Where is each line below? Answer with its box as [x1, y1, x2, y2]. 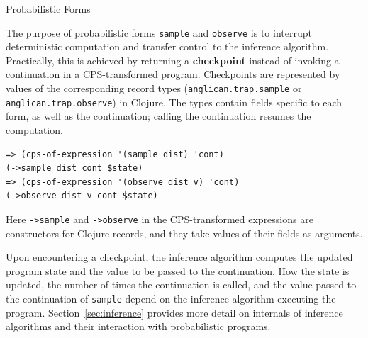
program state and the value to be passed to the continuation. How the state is [6, 263, 350, 278]
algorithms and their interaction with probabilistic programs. [6, 319, 271, 334]
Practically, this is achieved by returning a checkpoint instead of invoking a [6, 52, 340, 67]
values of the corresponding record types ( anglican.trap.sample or [6, 81, 302, 96]
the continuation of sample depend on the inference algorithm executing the [6, 291, 336, 305]
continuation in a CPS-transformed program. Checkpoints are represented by [6, 67, 340, 81]
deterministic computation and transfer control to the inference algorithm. [6, 39, 329, 54]
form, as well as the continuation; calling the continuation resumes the [6, 108, 311, 123]
